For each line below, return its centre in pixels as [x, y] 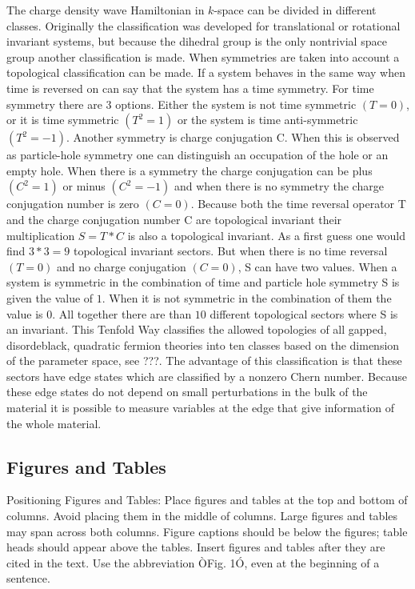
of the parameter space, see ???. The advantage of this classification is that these [204, 361]
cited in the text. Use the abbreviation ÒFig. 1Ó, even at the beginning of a [193, 562]
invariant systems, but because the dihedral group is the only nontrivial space [197, 41]
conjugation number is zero [73, 204]
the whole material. [54, 423]
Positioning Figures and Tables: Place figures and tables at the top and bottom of [207, 500]
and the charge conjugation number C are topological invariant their [174, 219]
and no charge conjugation [121, 266]
